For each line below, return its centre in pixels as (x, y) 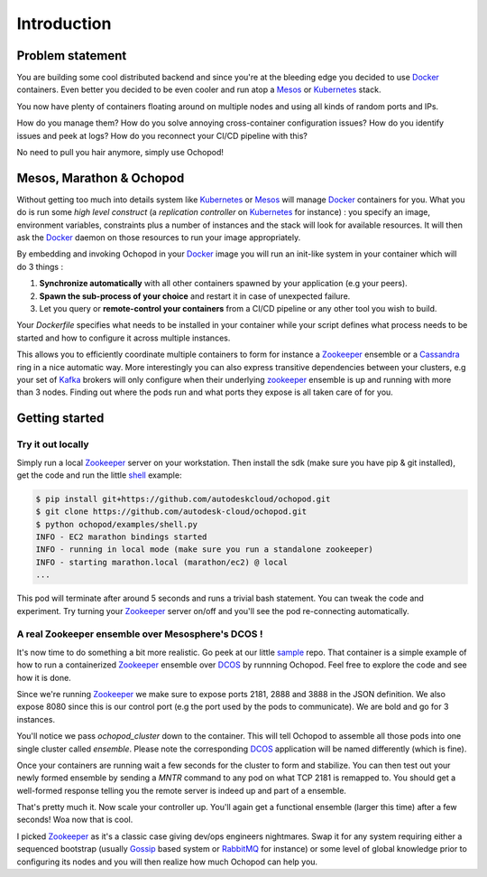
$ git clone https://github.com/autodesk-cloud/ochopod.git (171, 512)
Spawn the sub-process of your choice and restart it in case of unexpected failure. (195, 296)
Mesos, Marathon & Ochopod (101, 177)
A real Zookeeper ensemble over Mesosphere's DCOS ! (140, 634)
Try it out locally (53, 444)
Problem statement (72, 56)
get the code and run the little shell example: (99, 475)
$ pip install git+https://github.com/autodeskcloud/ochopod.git (183, 499)
